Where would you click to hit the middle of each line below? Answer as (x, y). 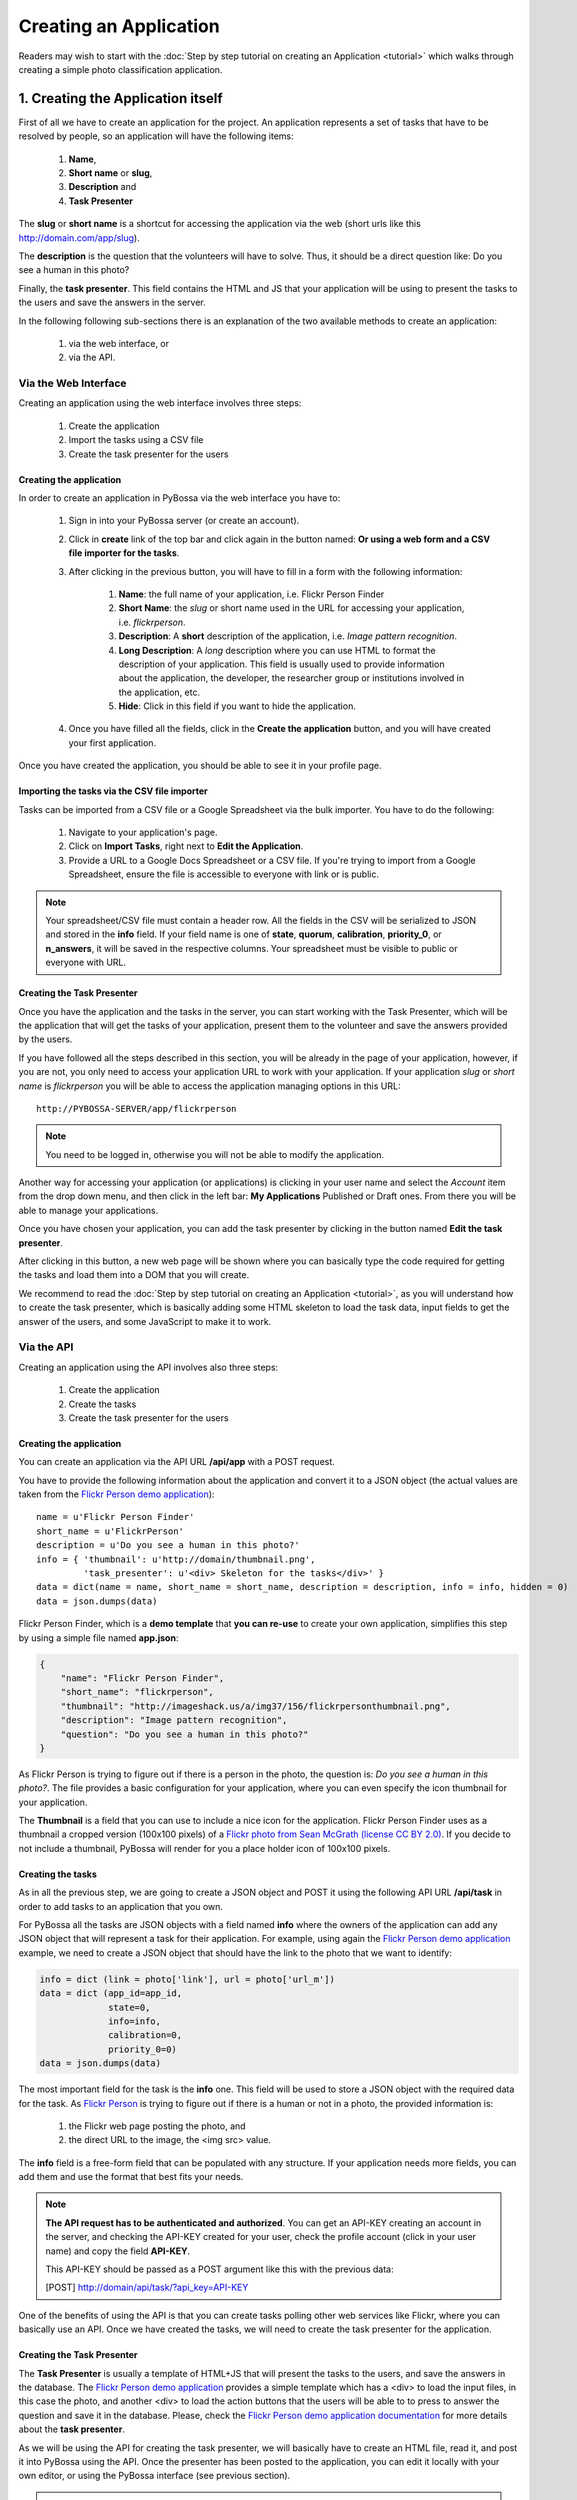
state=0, (129, 2007)
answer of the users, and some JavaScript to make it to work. (145, 1321)
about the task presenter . (71, 2429)
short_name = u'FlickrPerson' (110, 1531)
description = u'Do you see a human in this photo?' (168, 1545)
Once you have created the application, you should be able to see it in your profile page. (200, 766)
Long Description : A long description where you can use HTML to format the (277, 650)
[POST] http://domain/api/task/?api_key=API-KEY (147, 2287)
